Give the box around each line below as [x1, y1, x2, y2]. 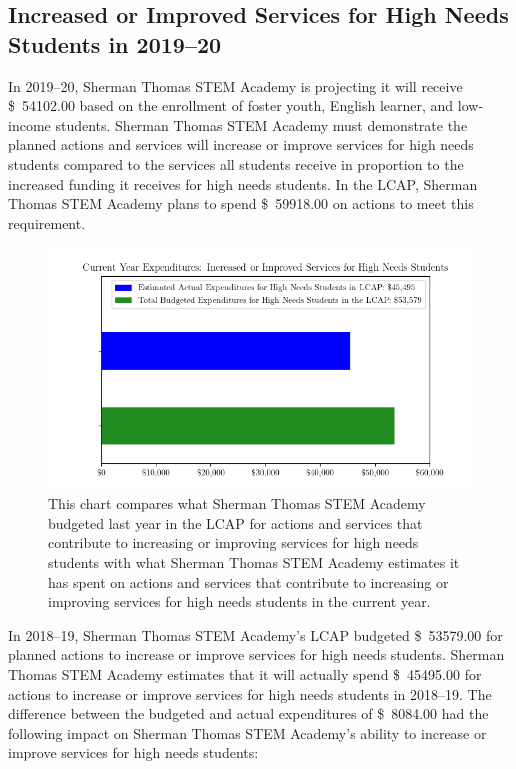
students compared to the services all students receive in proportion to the [8, 153, 464, 174]
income [8, 114, 51, 135]
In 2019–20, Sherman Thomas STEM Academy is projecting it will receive [8, 75, 463, 96]
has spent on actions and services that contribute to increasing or [48, 571, 449, 592]
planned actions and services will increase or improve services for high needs [8, 134, 474, 155]
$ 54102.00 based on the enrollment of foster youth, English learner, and [8, 95, 454, 116]
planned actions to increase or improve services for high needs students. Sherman [8, 644, 505, 665]
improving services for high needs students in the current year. [48, 591, 431, 612]
